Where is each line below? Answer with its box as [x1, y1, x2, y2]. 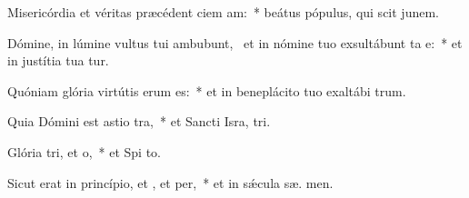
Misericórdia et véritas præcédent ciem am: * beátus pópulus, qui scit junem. [7, 3, 439, 21]
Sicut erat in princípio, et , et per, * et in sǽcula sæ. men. [7, 173, 334, 192]
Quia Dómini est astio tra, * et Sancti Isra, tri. [7, 112, 271, 131]
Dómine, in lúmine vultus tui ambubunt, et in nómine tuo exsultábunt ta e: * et [7, 33, 463, 52]
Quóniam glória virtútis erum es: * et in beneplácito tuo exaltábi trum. [7, 81, 406, 100]
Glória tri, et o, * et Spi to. [7, 142, 161, 161]
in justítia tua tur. [7, 51, 109, 70]
